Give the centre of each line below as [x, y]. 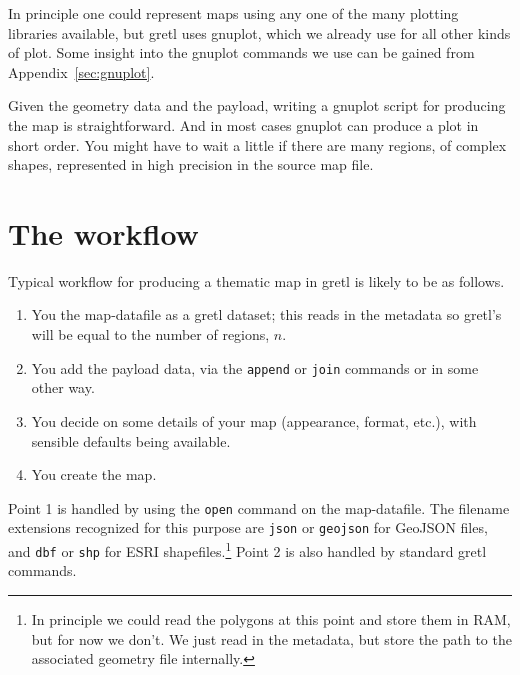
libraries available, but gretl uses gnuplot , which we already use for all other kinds [259, 32]
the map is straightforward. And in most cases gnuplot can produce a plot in [243, 124]
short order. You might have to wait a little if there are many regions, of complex [257, 144]
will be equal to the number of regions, [150, 334]
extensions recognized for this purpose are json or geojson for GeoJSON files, [248, 527]
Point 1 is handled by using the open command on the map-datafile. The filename [259, 507]
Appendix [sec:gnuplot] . [81, 71]
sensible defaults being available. [131, 440]
